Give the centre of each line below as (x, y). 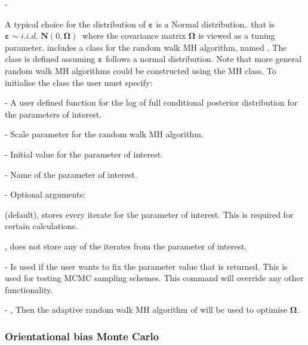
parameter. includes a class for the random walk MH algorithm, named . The (146, 47)
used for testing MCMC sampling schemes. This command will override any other (154, 278)
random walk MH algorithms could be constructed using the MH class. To (141, 70)
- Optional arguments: (45, 194)
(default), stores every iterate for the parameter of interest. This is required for (149, 214)
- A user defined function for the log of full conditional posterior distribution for (151, 102)
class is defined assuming (50, 59)
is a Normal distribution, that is (215, 24)
